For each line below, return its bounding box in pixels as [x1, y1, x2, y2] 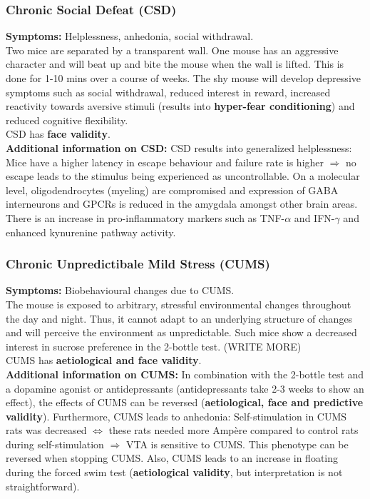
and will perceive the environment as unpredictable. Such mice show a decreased [6, 325, 357, 340]
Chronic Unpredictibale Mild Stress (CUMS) [6, 255, 270, 273]
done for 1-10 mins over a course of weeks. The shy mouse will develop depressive [6, 71, 361, 85]
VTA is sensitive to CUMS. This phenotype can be [125, 436, 349, 451]
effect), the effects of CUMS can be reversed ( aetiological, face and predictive [6, 395, 364, 410]
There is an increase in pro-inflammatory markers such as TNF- [6, 210, 285, 225]
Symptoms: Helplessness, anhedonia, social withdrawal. [6, 29, 254, 44]
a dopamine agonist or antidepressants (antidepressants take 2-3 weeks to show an [6, 380, 364, 395]
